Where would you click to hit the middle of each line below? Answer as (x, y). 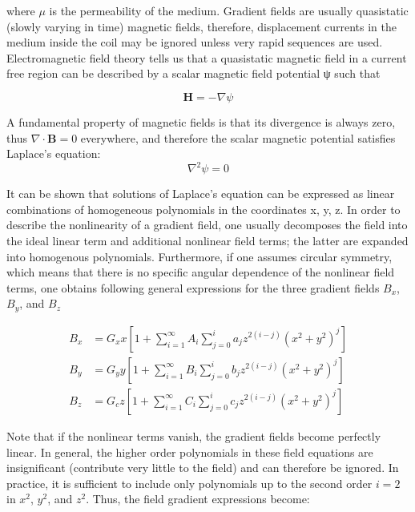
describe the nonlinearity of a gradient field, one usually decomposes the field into (207, 225)
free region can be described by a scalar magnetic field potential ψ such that (193, 73)
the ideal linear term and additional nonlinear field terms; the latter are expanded (207, 241)
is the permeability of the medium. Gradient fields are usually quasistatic (229, 10)
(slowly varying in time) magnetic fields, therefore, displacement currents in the (201, 26)
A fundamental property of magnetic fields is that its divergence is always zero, (201, 121)
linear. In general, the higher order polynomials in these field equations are (190, 452)
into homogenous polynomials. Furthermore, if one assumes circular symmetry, (199, 256)
